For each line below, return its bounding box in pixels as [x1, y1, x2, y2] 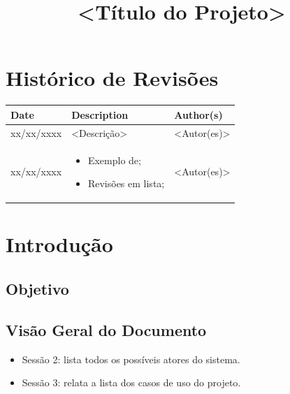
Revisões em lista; [87, 176, 165, 191]
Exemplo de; [87, 152, 141, 167]
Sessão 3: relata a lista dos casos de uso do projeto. [22, 375, 241, 390]
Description [71, 107, 129, 122]
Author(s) [174, 107, 223, 122]
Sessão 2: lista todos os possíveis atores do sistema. [22, 351, 240, 366]
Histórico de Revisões [6, 64, 219, 92]
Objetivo [6, 277, 69, 299]
